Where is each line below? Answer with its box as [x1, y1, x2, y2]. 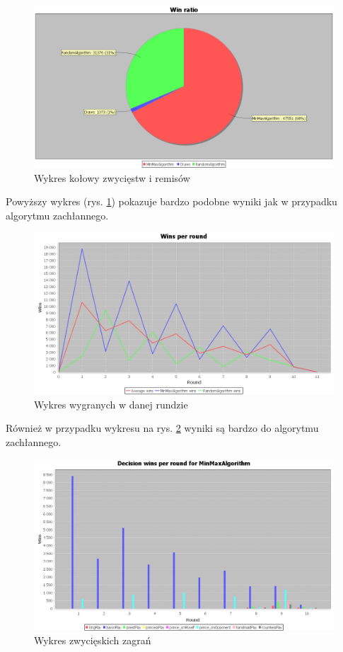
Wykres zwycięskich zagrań [34, 633, 151, 648]
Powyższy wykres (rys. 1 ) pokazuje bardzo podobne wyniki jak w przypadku [6, 194, 337, 209]
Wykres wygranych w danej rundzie [34, 396, 188, 411]
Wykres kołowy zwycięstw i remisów [34, 170, 190, 185]
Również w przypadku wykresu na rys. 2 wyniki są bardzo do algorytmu [6, 421, 319, 435]
